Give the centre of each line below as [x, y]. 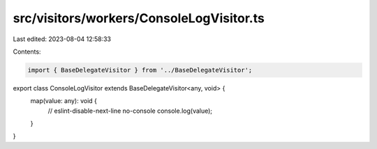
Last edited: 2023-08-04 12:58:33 [62, 39]
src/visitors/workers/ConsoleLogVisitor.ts [139, 18]
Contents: [27, 52]
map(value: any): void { [64, 101]
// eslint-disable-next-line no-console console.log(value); [130, 111]
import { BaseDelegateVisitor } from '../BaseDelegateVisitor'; [140, 70]
